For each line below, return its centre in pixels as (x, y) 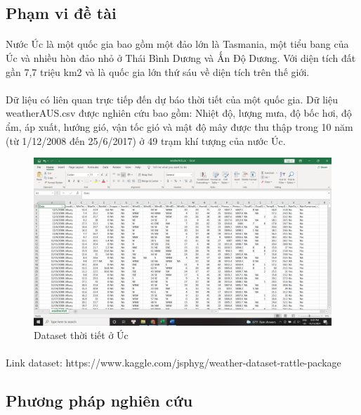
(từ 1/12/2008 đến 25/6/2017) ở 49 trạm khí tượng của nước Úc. (146, 140)
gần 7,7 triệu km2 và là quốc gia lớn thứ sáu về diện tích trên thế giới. (158, 71)
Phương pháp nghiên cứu (99, 401)
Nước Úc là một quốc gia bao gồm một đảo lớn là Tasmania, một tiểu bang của (177, 44)
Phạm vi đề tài (61, 13)
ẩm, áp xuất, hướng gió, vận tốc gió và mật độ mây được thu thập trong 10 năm (179, 126)
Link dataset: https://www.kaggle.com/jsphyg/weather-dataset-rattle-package (173, 363)
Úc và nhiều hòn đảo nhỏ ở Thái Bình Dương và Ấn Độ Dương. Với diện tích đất (181, 57)
